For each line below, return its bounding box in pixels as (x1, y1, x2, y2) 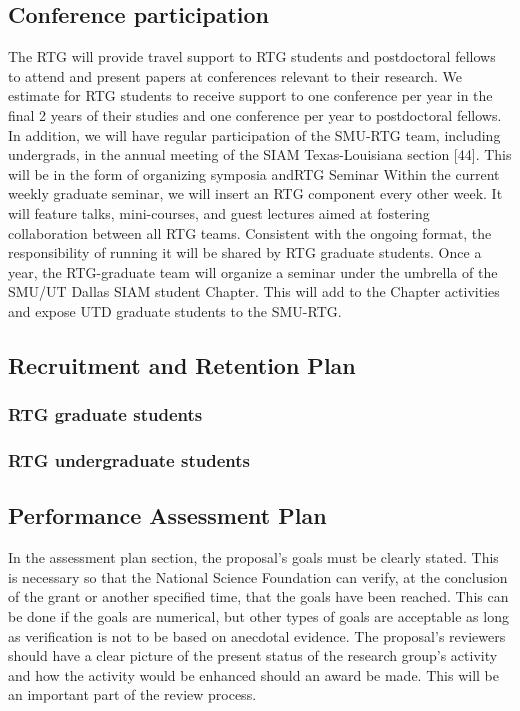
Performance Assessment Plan (8, 500, 327, 531)
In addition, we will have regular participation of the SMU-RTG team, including (8, 124, 501, 145)
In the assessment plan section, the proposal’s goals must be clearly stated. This (8, 547, 499, 568)
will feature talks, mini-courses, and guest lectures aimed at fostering (8, 202, 430, 223)
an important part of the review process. (8, 684, 257, 705)
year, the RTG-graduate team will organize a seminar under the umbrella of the (8, 261, 498, 282)
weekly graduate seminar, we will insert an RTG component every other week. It (8, 183, 503, 204)
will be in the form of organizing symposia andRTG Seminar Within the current (8, 163, 500, 184)
